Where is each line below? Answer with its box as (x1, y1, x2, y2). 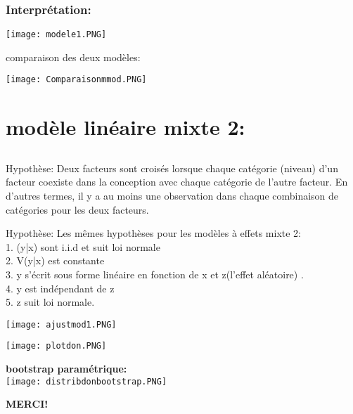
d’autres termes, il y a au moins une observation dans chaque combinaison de (6, 188, 339, 203)
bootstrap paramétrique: (6, 361, 127, 376)
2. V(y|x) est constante (6, 253, 105, 268)
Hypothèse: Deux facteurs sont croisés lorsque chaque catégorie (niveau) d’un (6, 160, 338, 175)
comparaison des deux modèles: (6, 49, 141, 64)
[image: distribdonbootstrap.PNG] (6, 376, 167, 387)
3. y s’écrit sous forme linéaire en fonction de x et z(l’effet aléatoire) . (6, 267, 304, 282)
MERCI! (6, 396, 49, 411)
